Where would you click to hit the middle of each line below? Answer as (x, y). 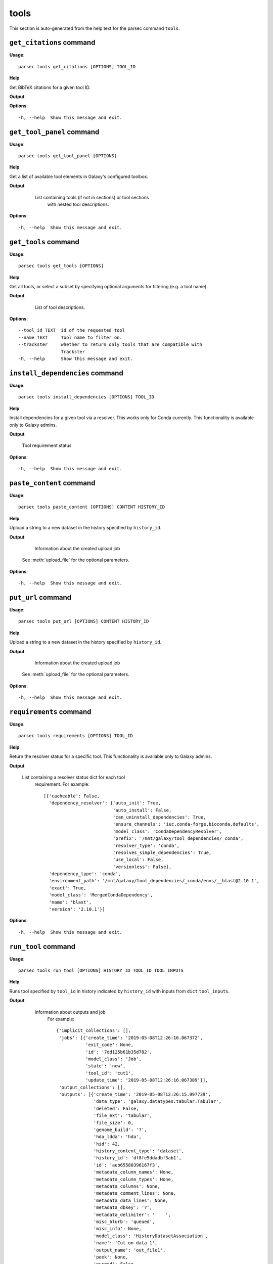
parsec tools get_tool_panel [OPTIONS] (68, 156)
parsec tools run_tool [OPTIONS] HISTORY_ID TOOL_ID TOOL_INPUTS (101, 970)
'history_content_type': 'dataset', (139, 1151)
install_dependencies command (66, 373)
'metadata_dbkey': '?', (123, 1208)
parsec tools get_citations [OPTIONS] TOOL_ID (77, 66)
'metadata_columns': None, (127, 1186)
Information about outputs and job (70, 1012)
